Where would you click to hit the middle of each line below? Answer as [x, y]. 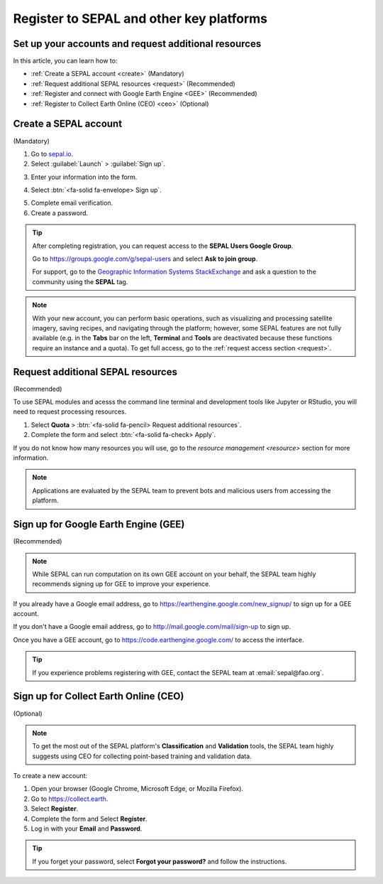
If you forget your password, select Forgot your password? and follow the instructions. [160, 861]
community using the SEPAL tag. [80, 281]
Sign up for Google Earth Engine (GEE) [99, 525]
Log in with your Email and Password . [87, 829]
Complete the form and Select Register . [89, 819]
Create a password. [60, 212]
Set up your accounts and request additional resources [137, 44]
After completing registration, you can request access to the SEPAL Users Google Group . [163, 246]
